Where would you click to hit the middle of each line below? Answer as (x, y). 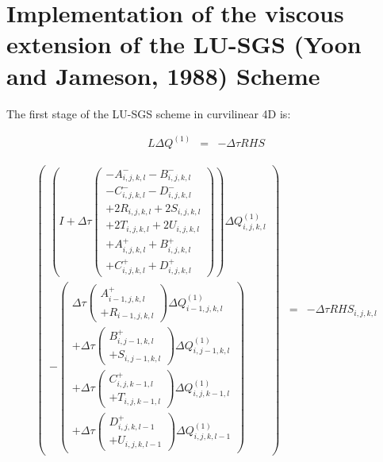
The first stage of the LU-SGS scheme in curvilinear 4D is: (149, 113)
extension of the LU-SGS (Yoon (184, 44)
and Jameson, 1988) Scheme (163, 75)
